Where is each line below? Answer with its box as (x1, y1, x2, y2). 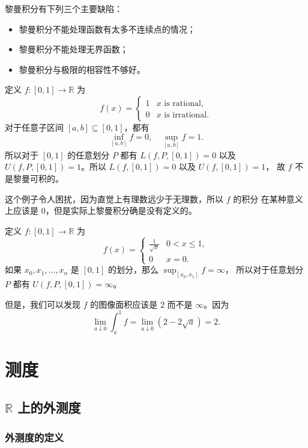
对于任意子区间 (5, 120, 64, 133)
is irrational (164, 110, 207, 119)
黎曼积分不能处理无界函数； (19, 43, 128, 55)
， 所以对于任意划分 (225, 263, 304, 276)
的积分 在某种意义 (233, 192, 303, 205)
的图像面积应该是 (90, 297, 158, 310)
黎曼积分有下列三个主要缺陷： (5, 2, 122, 14)
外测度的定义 (5, 429, 64, 444)
